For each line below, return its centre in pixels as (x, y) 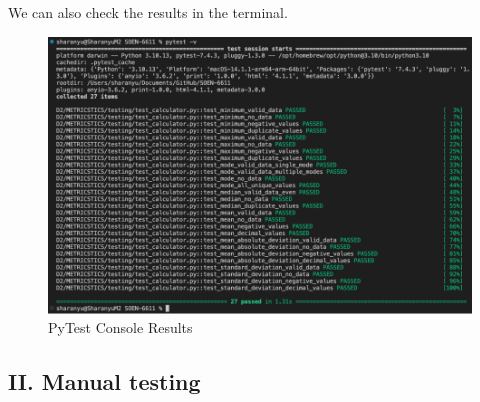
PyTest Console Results (120, 327)
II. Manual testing (104, 381)
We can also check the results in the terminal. (148, 12)
